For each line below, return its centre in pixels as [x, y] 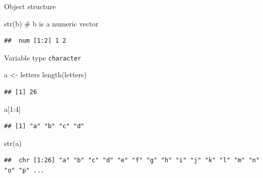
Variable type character [43, 57]
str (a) [13, 143]
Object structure [30, 6]
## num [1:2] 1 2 [35, 41]
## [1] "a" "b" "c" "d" [44, 126]
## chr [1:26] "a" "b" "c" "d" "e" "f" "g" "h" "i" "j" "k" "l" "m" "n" [132, 160]
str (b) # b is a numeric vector [51, 23]
